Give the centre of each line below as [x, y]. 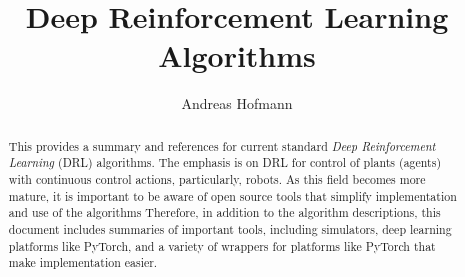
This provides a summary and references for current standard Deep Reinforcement [222, 145]
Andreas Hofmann [237, 103]
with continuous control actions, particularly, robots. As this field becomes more [217, 179]
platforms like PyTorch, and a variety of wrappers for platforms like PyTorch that [222, 245]
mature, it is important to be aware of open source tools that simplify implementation [232, 195]
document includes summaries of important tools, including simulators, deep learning [230, 228]
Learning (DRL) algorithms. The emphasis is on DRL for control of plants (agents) [225, 162]
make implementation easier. [83, 262]
